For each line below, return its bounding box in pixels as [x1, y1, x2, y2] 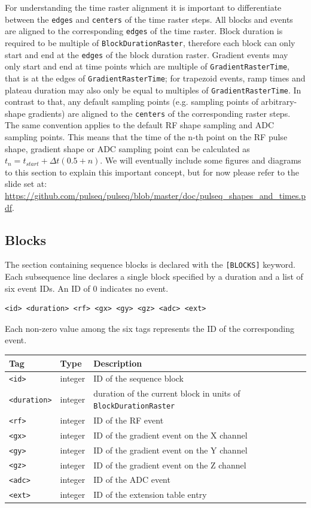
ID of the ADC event [93, 473, 170, 486]
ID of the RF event [93, 413, 164, 426]
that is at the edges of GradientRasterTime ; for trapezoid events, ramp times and [5, 71, 306, 84]
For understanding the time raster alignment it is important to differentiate [5, 1, 282, 13]
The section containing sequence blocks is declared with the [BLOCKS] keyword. [5, 258, 295, 271]
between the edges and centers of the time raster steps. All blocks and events [5, 13, 293, 25]
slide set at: [5, 177, 47, 190]
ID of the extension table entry [93, 488, 207, 501]
